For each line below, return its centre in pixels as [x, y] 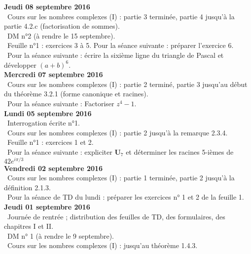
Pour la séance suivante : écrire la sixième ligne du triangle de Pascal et [115, 55]
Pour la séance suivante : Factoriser [61, 103]
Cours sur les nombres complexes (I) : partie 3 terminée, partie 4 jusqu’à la [121, 16]
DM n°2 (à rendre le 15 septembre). [61, 35]
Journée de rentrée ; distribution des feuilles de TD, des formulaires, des [116, 216]
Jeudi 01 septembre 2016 [47, 206]
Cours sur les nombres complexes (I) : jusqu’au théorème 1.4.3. [102, 245]
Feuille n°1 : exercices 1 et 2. [50, 142]
